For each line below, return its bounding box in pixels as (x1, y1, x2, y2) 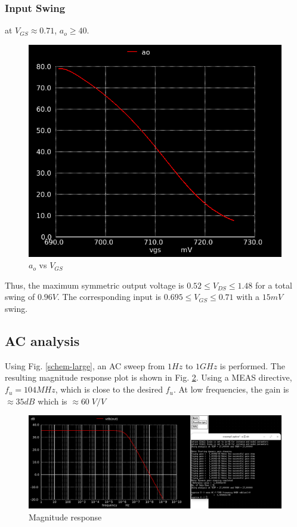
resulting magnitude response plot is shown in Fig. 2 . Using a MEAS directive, (5, 371, 292, 384)
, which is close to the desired (55, 383, 163, 396)
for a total (255, 278, 292, 291)
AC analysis (5, 332, 80, 350)
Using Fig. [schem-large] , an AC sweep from (5, 359, 165, 372)
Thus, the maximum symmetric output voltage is (5, 278, 184, 291)
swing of (5, 290, 35, 303)
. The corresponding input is (57, 290, 162, 303)
